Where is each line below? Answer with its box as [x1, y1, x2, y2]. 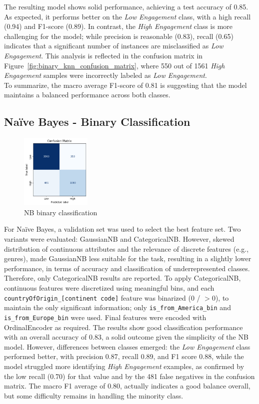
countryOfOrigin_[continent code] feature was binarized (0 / [4, 292, 200, 303]
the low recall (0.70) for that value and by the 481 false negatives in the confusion [4, 371, 255, 381]
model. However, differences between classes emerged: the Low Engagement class [4, 341, 250, 352]
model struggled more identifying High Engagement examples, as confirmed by [4, 361, 244, 371]
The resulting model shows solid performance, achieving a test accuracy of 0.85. [4, 1, 248, 11]
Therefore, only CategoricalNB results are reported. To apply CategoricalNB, [4, 273, 241, 283]
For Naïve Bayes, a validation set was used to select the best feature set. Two [4, 224, 241, 234]
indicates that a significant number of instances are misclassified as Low [4, 40, 223, 51]
